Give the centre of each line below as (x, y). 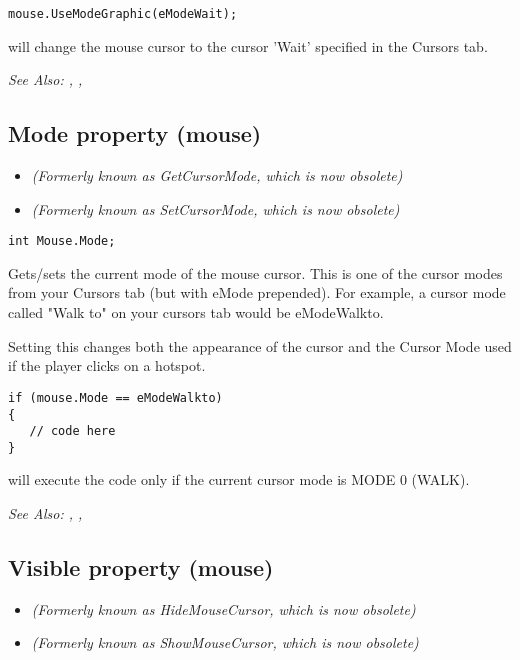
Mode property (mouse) (135, 133)
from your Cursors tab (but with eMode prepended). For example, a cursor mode (257, 292)
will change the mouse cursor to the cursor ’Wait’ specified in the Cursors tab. (248, 45)
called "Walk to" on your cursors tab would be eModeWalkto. (196, 312)
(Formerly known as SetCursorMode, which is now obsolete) (215, 208)
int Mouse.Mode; (62, 241)
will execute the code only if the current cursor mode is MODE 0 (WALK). (239, 479)
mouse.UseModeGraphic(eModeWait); (123, 14)
